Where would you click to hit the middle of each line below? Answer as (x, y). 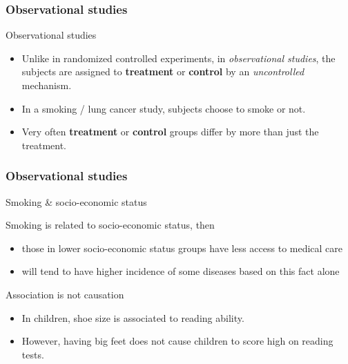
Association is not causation (65, 294)
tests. (33, 354)
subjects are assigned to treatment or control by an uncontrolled (163, 71)
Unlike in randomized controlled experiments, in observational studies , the (178, 58)
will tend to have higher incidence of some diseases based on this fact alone (181, 271)
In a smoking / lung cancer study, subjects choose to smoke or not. (164, 108)
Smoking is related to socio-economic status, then (110, 225)
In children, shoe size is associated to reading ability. (133, 317)
